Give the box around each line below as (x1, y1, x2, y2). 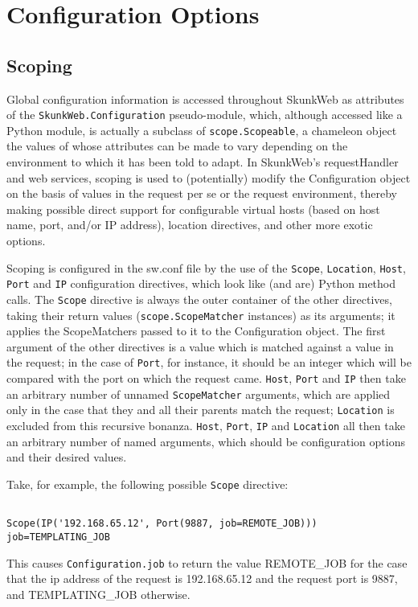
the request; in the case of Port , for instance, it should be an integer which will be (6, 354, 412, 371)
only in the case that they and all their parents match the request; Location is (6, 401, 395, 418)
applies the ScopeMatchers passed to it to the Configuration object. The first (6, 322, 386, 339)
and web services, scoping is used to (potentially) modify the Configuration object (6, 169, 411, 186)
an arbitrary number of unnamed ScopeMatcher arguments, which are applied (6, 385, 391, 402)
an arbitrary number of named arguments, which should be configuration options (6, 433, 405, 449)
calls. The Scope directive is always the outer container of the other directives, (6, 290, 392, 307)
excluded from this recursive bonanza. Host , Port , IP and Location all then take (6, 417, 405, 434)
